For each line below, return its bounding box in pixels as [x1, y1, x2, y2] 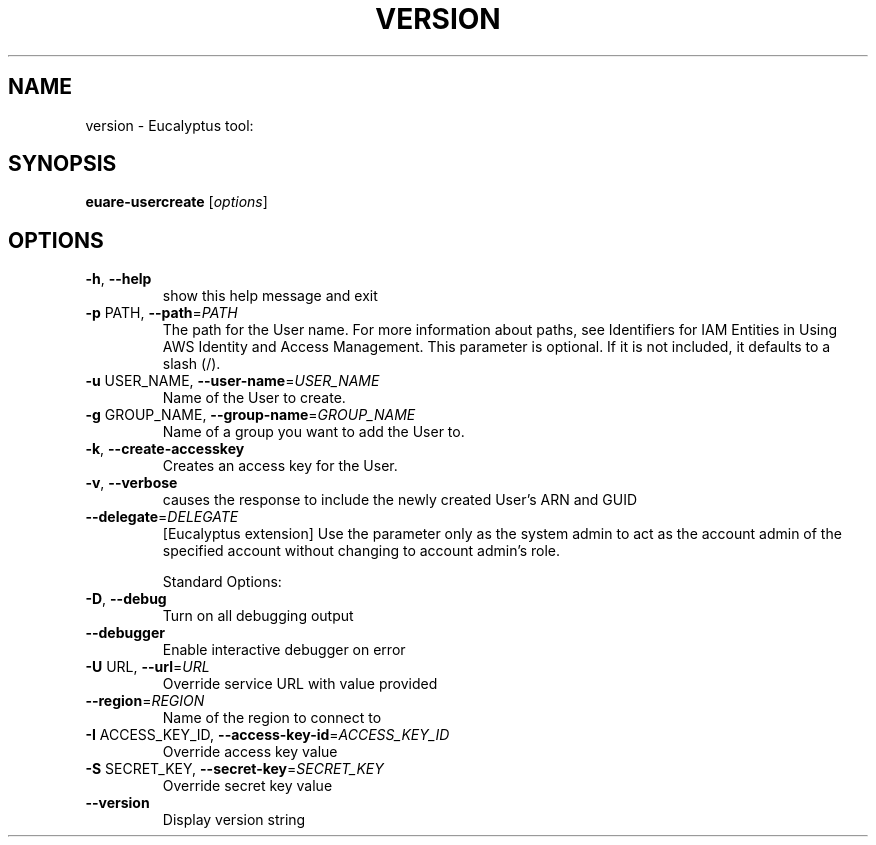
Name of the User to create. [162, 389, 346, 407]
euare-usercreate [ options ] [85, 193, 268, 211]
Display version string [162, 811, 306, 829]
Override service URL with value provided [162, 675, 438, 693]
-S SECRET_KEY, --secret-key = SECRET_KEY [85, 760, 384, 778]
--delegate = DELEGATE [85, 508, 239, 526]
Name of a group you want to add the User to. [162, 423, 465, 441]
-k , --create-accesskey [85, 440, 245, 458]
